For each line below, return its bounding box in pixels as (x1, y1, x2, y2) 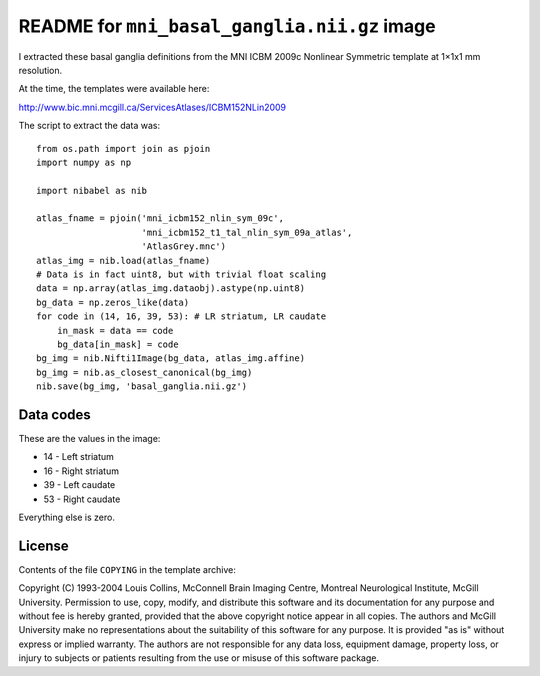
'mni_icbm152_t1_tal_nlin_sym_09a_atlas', (141, 226, 353, 238)
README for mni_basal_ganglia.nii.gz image (18, 15, 436, 37)
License (18, 537, 69, 554)
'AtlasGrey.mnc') (141, 241, 227, 252)
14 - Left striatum (43, 451, 115, 463)
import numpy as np (36, 156, 132, 168)
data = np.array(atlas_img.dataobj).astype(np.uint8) (36, 283, 305, 294)
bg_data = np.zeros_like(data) (36, 296, 190, 308)
